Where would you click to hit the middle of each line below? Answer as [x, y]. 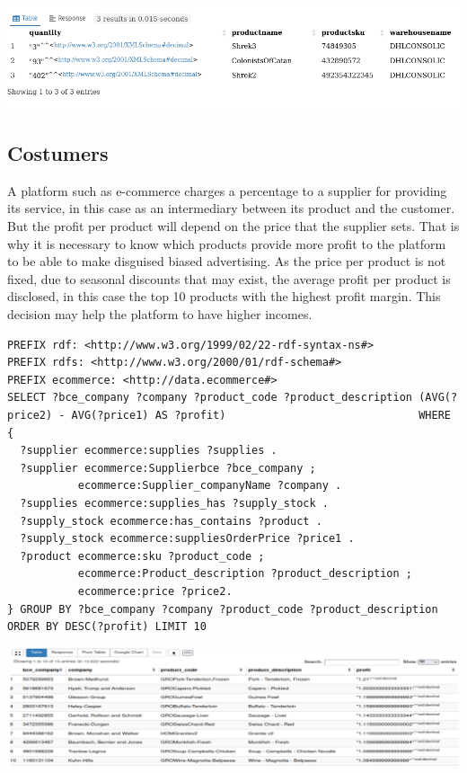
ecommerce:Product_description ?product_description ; [245, 574]
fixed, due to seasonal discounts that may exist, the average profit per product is [229, 278]
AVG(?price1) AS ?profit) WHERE [261, 415]
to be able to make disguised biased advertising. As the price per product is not [227, 261]
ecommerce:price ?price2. [155, 591]
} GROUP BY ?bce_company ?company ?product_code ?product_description [223, 609]
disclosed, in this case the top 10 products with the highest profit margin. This [224, 296]
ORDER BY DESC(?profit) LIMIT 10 [107, 627]
